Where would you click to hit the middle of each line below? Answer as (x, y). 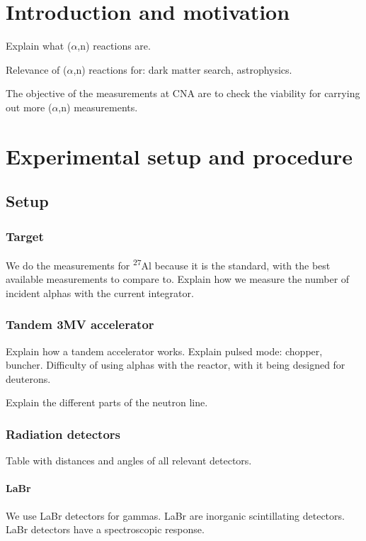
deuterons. (28, 378)
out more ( (29, 107)
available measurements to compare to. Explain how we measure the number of (178, 279)
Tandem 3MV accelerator (80, 324)
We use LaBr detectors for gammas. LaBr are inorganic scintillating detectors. (175, 515)
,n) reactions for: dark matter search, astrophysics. (183, 69)
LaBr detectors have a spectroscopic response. (105, 529)
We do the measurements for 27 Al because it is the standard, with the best (168, 264)
